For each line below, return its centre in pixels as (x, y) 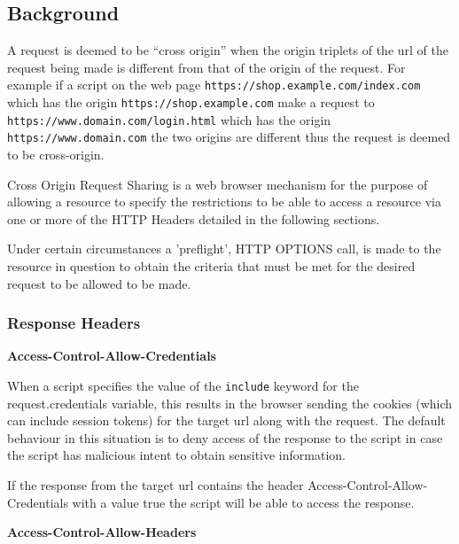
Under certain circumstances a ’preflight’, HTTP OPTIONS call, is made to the (224, 249)
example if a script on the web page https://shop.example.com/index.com (214, 85)
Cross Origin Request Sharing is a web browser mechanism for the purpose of (218, 184)
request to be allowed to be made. (99, 283)
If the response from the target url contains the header (156, 485)
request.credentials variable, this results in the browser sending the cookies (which (230, 403)
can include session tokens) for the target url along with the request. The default (226, 420)
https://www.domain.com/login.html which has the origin (169, 119)
